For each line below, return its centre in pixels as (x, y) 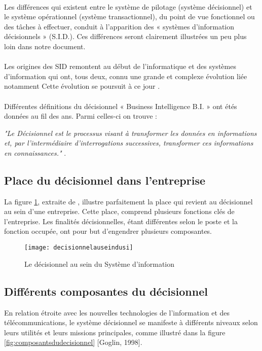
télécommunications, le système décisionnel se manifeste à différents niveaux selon (131, 322)
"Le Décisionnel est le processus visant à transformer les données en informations (130, 133)
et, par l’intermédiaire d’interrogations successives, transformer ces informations (129, 143)
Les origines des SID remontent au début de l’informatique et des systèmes (120, 66)
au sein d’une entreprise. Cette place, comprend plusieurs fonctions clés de (119, 211)
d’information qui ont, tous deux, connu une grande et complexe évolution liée (126, 76)
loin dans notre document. (45, 46)
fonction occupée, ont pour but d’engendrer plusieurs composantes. (108, 231)
